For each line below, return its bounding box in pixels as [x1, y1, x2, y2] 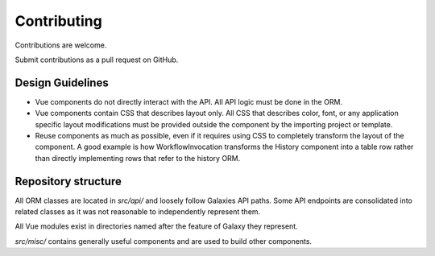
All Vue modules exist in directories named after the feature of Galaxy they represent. [14, 221, 298, 231]
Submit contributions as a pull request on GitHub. [14, 55, 179, 64]
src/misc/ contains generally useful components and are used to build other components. [14, 236, 313, 246]
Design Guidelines [14, 76, 109, 89]
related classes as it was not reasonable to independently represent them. [14, 207, 261, 217]
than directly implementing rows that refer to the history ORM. [35, 153, 241, 163]
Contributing [14, 12, 102, 30]
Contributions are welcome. [14, 40, 107, 50]
